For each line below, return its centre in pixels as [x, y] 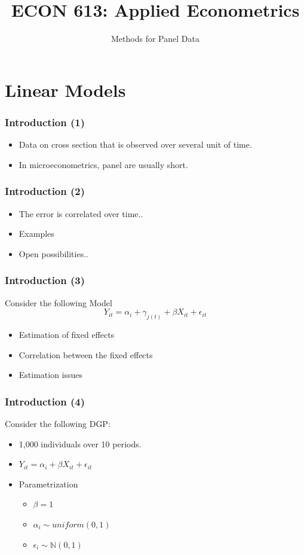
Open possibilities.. [53, 253]
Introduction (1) [45, 122]
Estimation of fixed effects [67, 334]
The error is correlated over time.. [81, 213]
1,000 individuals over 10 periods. [80, 443]
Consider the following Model [59, 302]
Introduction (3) [45, 280]
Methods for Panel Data [155, 39]
